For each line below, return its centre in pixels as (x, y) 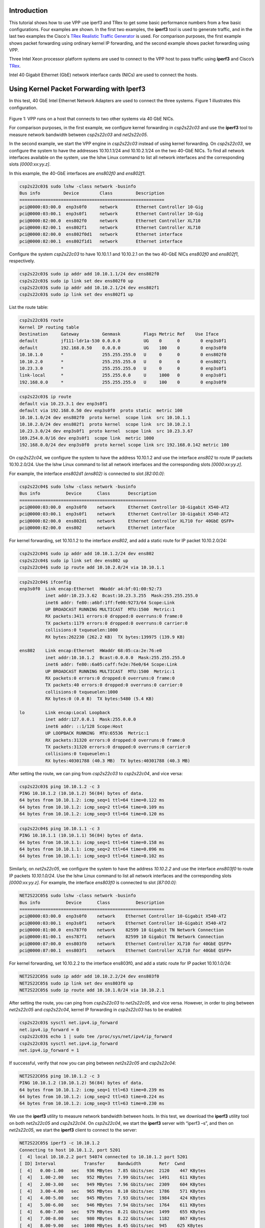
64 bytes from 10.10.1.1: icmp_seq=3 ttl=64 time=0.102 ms (92, 856)
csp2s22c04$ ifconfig (45, 582)
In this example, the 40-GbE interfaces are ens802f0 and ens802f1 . (77, 173)
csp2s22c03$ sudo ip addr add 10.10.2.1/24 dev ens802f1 (89, 288)
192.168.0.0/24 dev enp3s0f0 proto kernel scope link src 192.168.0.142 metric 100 (124, 445)
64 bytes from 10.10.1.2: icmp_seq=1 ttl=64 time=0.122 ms (92, 800)
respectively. (22, 261)
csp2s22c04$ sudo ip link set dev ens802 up (74, 560)
